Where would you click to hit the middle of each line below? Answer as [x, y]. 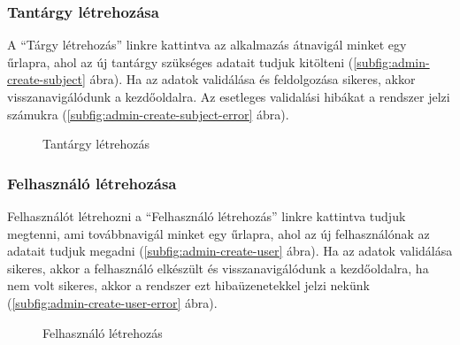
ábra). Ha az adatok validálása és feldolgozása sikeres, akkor [253, 79]
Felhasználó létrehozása [92, 183]
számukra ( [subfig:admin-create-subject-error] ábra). [148, 114]
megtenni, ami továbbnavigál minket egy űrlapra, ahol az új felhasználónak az [218, 233]
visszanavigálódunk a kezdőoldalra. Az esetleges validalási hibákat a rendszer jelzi [229, 96]
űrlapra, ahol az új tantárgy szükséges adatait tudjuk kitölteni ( [180, 61]
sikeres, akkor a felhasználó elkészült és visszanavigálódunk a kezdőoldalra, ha [218, 268]
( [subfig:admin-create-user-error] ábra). [112, 302]
